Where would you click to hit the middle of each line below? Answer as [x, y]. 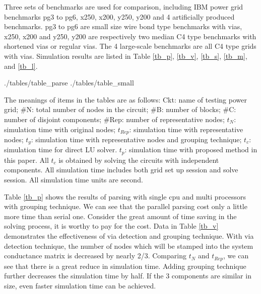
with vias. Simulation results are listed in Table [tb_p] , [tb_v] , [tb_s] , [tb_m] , [126, 56]
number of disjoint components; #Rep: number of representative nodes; [114, 119]
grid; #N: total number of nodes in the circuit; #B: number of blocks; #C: [120, 109]
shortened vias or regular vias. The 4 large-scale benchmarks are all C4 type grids [130, 46]
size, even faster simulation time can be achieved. [80, 285]
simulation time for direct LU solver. [61, 150]
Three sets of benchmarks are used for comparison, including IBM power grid [124, 7]
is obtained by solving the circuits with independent [139, 160]
